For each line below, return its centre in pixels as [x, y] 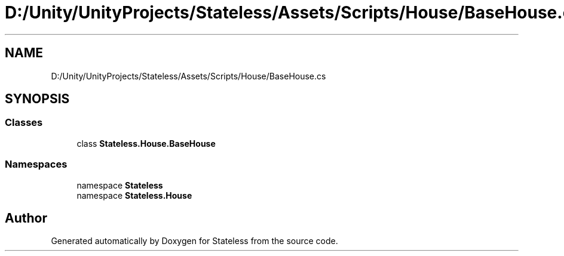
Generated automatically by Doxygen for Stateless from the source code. [194, 241]
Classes [24, 123]
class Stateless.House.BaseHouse [146, 143]
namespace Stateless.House [134, 195]
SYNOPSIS [37, 99]
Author [26, 218]
